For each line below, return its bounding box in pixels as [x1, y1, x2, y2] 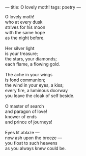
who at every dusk [5, 19, 43, 25]
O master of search [5, 104, 44, 109]
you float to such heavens [5, 140, 57, 146]
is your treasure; [5, 51, 38, 56]
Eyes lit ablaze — [5, 130, 40, 135]
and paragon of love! [5, 108, 48, 114]
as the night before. [5, 35, 45, 41]
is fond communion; [5, 77, 46, 83]
